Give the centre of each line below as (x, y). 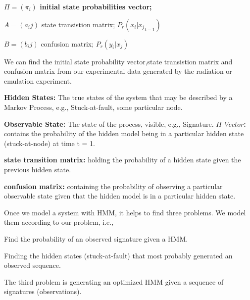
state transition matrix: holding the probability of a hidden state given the (123, 160)
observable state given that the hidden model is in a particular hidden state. (120, 196)
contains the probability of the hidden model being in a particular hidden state (124, 133)
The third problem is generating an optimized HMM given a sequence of (114, 281)
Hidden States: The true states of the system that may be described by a (118, 97)
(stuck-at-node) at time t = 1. (50, 143)
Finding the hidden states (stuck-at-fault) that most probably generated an (118, 255)
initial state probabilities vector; (96, 6)
